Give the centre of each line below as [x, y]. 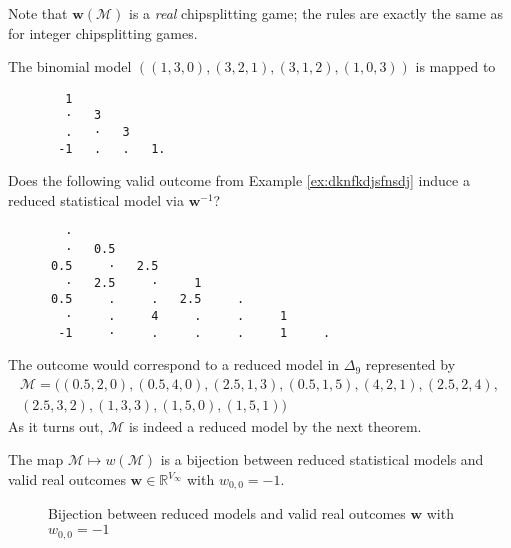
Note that [38, 13]
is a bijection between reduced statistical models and [322, 459]
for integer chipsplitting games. [103, 32]
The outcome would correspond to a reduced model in [174, 364]
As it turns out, [56, 425]
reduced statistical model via [96, 200]
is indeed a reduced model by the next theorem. [275, 425]
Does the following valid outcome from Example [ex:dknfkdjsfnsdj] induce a [239, 180]
